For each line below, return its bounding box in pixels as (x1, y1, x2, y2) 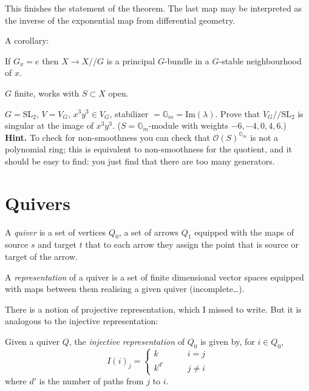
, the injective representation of (69, 335, 185, 348)
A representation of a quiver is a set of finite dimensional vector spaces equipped (5, 270, 304, 283)
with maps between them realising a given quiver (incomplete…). (5, 282, 245, 295)
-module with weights (148, 119, 228, 132)
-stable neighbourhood (219, 54, 302, 67)
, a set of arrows (118, 225, 179, 238)
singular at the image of (5, 119, 93, 132)
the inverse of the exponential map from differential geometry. (5, 13, 236, 26)
